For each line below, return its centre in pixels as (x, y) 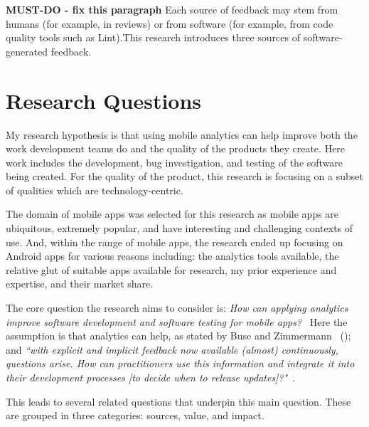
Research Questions (104, 100)
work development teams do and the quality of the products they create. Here (176, 148)
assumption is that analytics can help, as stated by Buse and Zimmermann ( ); (178, 336)
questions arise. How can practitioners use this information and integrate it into (180, 363)
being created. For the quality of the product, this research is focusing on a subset (184, 176)
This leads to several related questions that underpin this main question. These (178, 401)
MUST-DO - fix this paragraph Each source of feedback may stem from (172, 9)
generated (27, 51)
